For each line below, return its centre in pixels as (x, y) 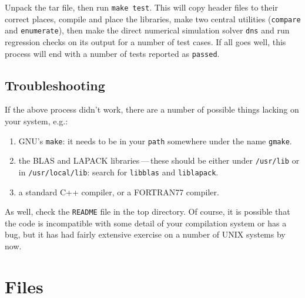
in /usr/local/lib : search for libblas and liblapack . (118, 172)
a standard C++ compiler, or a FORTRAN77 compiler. (119, 192)
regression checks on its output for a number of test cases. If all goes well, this (145, 41)
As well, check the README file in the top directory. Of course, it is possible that (148, 211)
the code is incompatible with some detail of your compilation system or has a (146, 223)
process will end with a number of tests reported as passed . (112, 53)
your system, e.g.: (36, 121)
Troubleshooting (55, 85)
